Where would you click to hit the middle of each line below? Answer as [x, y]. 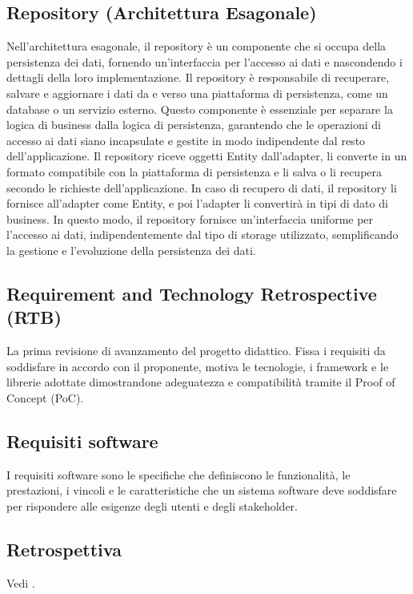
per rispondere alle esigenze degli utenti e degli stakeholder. [152, 505]
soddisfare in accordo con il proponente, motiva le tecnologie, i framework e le [198, 366]
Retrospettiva [64, 549]
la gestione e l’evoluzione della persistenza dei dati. [131, 250]
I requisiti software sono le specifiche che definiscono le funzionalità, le [178, 474]
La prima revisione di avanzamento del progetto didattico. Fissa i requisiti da [196, 351]
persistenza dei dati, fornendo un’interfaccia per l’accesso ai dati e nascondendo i [204, 61]
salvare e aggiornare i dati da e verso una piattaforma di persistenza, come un [197, 93]
